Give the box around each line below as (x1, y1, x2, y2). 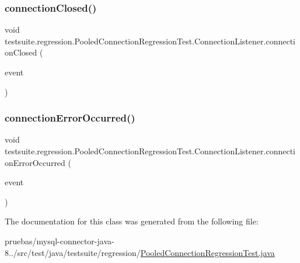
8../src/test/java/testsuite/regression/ (5, 246, 141, 258)
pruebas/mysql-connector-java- (5, 234, 114, 247)
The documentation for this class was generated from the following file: (5, 215, 259, 227)
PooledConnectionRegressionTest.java (140, 246, 275, 258)
